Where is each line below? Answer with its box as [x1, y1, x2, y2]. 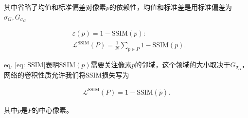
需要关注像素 [90, 59, 132, 69]
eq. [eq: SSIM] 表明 [4, 59, 59, 69]
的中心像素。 [32, 104, 73, 115]
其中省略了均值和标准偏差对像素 [4, 2, 106, 12]
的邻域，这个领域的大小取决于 [135, 59, 230, 69]
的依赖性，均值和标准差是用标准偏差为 [109, 2, 232, 12]
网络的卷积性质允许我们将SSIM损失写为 [4, 69, 129, 79]
